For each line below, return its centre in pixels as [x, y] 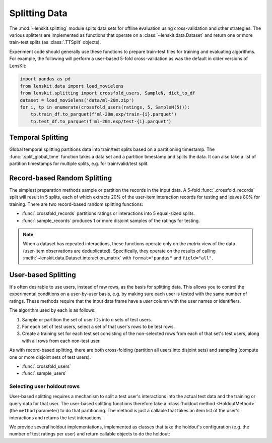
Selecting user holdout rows [45, 386]
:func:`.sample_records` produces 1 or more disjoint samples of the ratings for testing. [111, 220]
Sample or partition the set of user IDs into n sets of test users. [87, 319]
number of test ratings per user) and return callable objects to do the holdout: [90, 434]
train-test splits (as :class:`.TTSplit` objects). [55, 42]
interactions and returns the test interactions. [56, 418]
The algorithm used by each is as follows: [52, 310]
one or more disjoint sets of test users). [50, 357]
